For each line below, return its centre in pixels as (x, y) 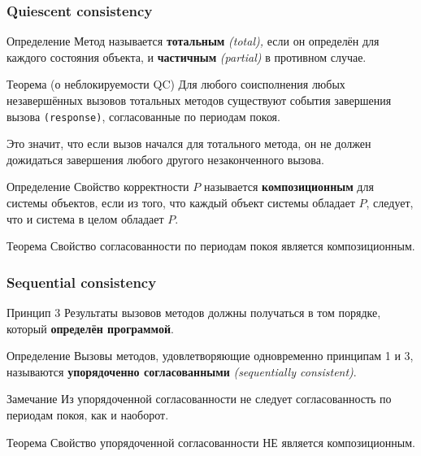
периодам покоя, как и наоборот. (88, 415)
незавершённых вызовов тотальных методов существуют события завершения (199, 100)
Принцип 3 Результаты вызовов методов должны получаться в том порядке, (194, 313)
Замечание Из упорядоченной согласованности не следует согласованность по (199, 399)
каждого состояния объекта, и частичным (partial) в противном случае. (187, 56)
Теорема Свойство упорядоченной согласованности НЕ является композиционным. (211, 442)
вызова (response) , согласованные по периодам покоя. (143, 116)
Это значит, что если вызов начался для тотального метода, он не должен (189, 143)
